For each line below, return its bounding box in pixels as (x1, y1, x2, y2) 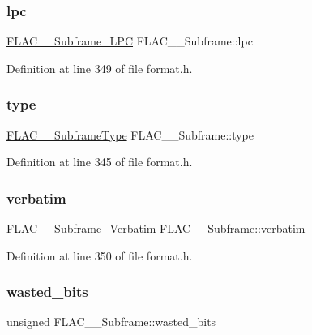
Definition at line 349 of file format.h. (6, 59, 193, 76)
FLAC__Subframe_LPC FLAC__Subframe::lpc (6, 32, 253, 49)
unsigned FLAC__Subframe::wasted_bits (6, 313, 216, 330)
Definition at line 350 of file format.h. (6, 247, 193, 264)
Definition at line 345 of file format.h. (6, 153, 193, 170)
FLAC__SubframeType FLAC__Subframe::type (6, 126, 254, 143)
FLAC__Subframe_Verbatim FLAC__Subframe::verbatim (6, 220, 306, 237)
